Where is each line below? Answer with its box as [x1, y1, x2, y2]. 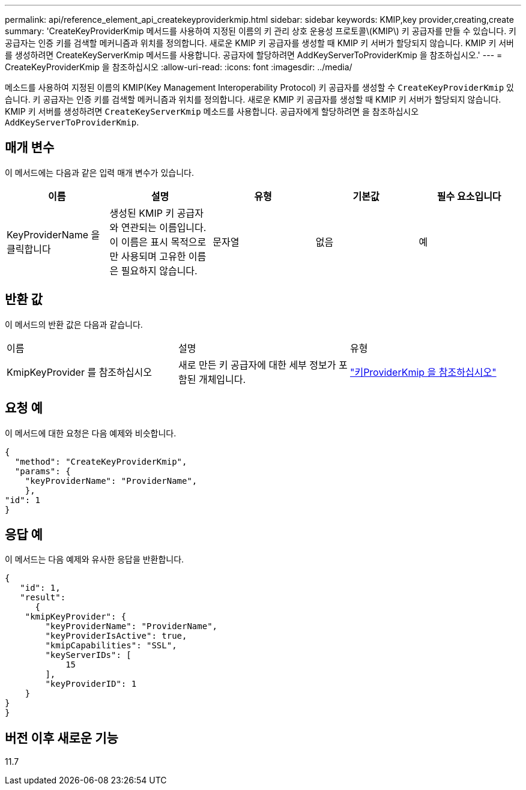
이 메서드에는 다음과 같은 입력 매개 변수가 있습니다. [5, 167, 194, 178]
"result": [20, 592, 66, 603]
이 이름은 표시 [109, 235, 168, 248]
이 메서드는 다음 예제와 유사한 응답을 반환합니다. [5, 554, 184, 565]
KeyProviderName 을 [7, 228, 100, 241]
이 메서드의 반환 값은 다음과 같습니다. [5, 319, 143, 330]
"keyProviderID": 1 [45, 679, 137, 689]
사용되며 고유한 [121, 250, 186, 262]
